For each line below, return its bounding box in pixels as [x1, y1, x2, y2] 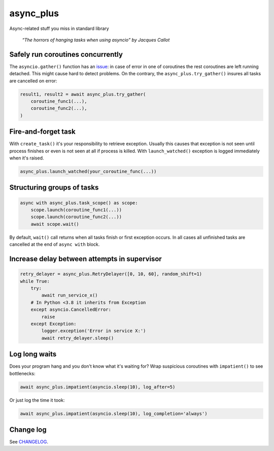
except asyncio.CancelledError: [30, 307, 112, 312]
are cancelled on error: [9, 78, 57, 84]
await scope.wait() [30, 221, 80, 227]
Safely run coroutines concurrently [9, 50, 123, 58]
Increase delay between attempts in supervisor [9, 254, 162, 263]
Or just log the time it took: [9, 397, 65, 403]
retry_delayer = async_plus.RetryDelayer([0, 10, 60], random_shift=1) [20, 271, 202, 277]
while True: [20, 278, 50, 284]
